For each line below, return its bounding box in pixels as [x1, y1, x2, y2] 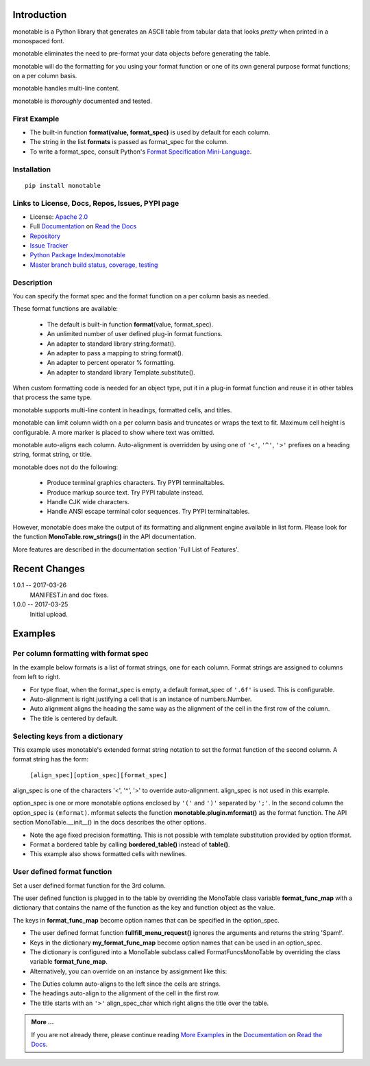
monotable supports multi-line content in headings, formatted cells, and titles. [12, 405, 232, 414]
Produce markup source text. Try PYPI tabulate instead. [47, 488, 204, 497]
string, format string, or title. [12, 450, 92, 459]
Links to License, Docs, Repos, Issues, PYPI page [12, 198, 180, 208]
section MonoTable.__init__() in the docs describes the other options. [12, 818, 207, 827]
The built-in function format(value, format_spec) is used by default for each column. [29, 128, 271, 137]
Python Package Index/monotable [29, 251, 126, 259]
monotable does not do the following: [12, 463, 119, 471]
